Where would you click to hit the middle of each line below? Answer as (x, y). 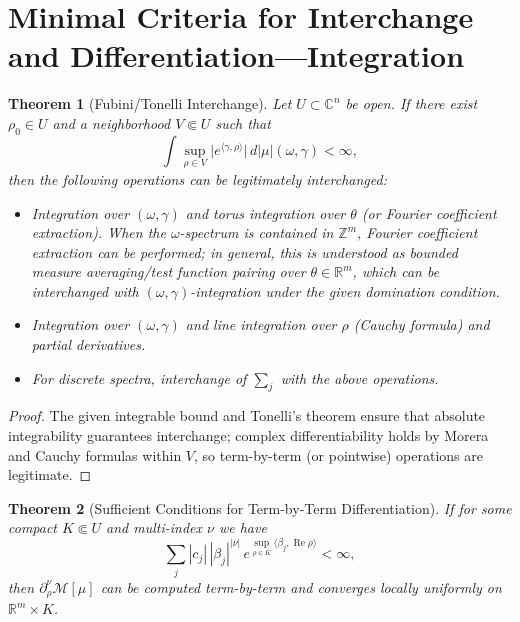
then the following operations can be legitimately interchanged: (197, 178)
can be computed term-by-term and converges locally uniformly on (301, 586)
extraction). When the (98, 232)
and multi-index (154, 527)
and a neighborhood (111, 122)
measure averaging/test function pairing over (168, 271)
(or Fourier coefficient (429, 212)
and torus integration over (265, 212)
